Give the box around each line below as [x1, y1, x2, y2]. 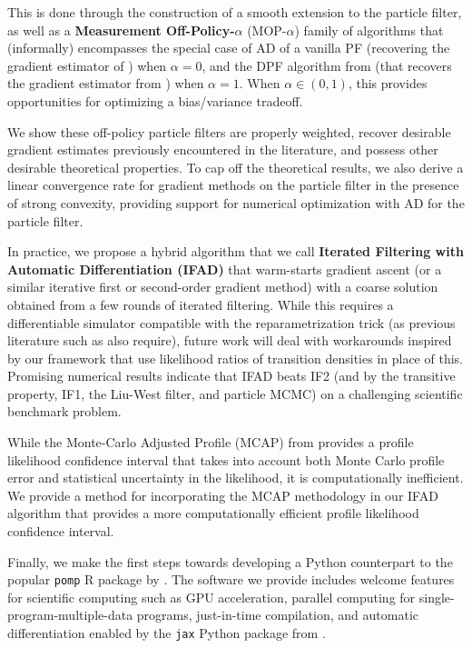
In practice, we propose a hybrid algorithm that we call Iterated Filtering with [7, 242, 464, 261]
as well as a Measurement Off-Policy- [7, 20, 235, 39]
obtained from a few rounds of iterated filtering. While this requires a [7, 294, 394, 314]
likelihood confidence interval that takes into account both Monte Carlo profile [7, 450, 445, 469]
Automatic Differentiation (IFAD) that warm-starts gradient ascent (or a [7, 259, 442, 278]
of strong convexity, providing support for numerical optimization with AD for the [7, 193, 465, 212]
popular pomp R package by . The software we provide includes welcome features [7, 570, 455, 589]
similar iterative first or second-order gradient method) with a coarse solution [7, 277, 438, 296]
